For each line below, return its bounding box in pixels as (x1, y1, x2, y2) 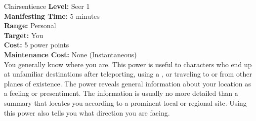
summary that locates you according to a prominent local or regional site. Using (4, 97, 247, 108)
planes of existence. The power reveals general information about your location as (4, 78, 251, 88)
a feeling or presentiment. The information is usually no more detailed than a (4, 88, 238, 98)
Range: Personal (4, 20, 56, 31)
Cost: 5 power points (4, 40, 69, 50)
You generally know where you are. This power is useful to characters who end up (4, 59, 252, 69)
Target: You (4, 30, 43, 40)
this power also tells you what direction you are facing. (4, 107, 170, 118)
